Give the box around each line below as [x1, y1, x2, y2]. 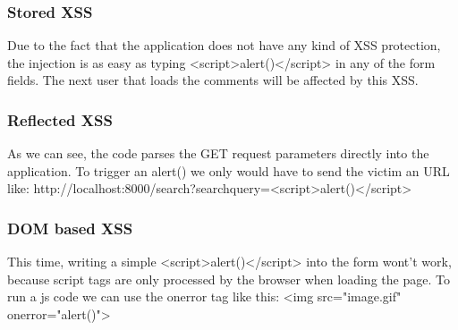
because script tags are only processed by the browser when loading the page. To [7, 269, 450, 288]
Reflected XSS [7, 108, 113, 131]
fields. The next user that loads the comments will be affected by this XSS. [7, 71, 419, 89]
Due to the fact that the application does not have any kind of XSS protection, [7, 36, 441, 55]
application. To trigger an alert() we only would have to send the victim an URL [7, 161, 450, 180]
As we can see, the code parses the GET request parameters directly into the [7, 144, 429, 163]
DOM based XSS [7, 216, 133, 239]
